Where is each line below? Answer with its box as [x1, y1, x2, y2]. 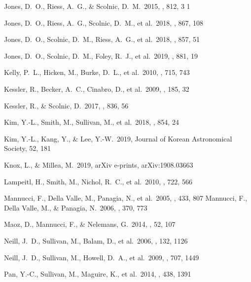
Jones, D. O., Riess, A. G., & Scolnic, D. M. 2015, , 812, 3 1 [4, 1, 190, 11]
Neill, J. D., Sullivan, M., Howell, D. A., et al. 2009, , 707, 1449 [4, 252, 199, 262]
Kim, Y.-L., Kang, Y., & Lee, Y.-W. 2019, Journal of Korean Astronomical [4, 133, 232, 143]
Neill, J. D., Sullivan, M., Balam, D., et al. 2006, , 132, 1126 [4, 235, 188, 246]
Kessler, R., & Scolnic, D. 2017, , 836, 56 [4, 100, 129, 110]
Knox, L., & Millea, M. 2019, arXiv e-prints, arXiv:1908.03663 [4, 159, 193, 170]
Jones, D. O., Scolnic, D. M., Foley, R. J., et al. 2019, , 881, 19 [4, 50, 198, 61]
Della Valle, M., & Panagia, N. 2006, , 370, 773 [4, 202, 147, 212]
